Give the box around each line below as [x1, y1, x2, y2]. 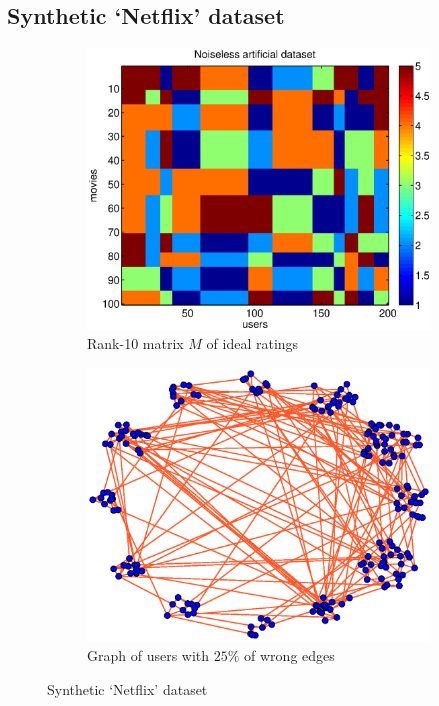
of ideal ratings [206, 333, 299, 354]
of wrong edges [244, 644, 335, 665]
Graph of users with [87, 644, 210, 665]
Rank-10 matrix [87, 333, 184, 354]
